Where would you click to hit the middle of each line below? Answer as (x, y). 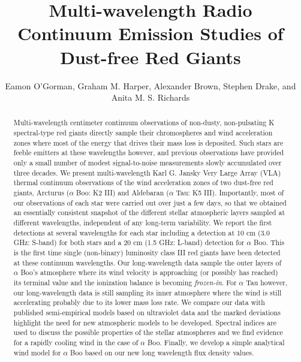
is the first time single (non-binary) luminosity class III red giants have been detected (147, 253)
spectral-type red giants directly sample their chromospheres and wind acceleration (143, 133)
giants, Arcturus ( (41, 193)
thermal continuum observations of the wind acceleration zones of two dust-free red (143, 182)
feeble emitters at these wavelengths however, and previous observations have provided (149, 153)
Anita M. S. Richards (150, 97)
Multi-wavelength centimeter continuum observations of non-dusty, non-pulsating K (144, 123)
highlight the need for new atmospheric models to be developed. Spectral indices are (145, 322)
